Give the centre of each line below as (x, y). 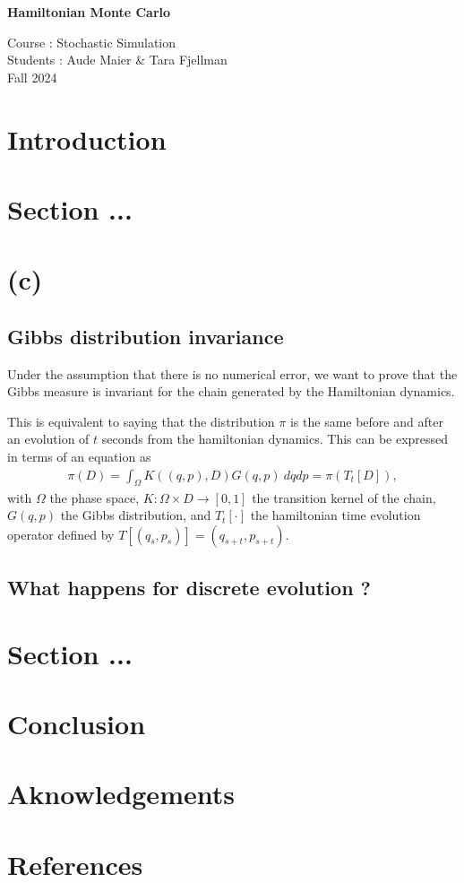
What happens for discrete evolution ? (189, 588)
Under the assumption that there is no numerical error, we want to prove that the (232, 373)
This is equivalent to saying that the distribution (141, 421)
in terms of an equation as (79, 457)
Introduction (87, 139)
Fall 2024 (32, 77)
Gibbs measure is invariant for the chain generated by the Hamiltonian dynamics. (231, 391)
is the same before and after (366, 421)
